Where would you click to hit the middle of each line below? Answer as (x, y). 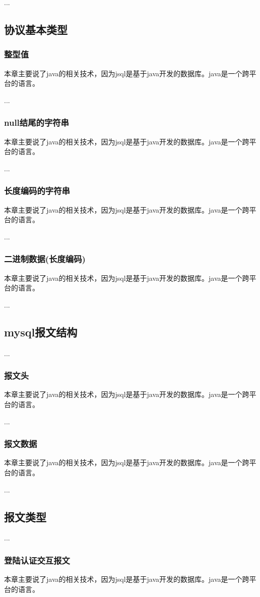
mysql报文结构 (41, 332)
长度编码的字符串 (37, 191)
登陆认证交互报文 (37, 560)
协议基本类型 (36, 29)
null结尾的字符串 (37, 122)
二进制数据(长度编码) (45, 259)
